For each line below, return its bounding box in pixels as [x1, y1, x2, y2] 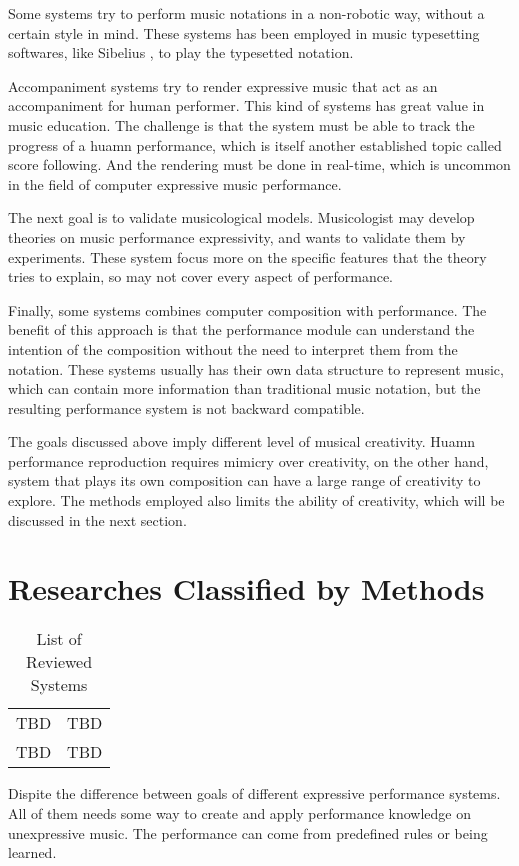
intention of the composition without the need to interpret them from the [8, 338, 458, 359]
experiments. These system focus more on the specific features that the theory [8, 246, 487, 267]
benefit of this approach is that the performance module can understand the [8, 319, 475, 340]
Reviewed [26, 650, 93, 674]
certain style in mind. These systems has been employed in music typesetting [8, 22, 480, 43]
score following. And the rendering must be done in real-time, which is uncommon [8, 154, 511, 175]
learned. [8, 842, 57, 863]
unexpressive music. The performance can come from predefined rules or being [8, 822, 488, 843]
